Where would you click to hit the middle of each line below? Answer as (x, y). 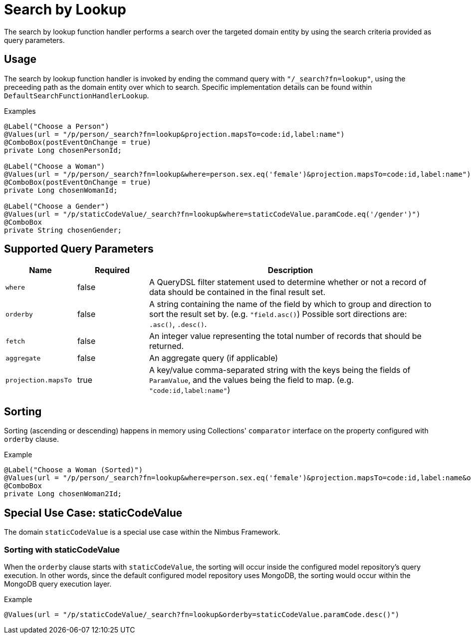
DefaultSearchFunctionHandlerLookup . (77, 95)
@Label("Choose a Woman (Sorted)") (74, 470)
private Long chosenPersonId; (63, 150)
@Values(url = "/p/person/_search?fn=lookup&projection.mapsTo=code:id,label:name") (174, 134)
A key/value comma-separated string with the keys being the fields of (280, 370)
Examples (20, 111)
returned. (166, 346)
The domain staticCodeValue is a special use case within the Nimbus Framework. (142, 532)
